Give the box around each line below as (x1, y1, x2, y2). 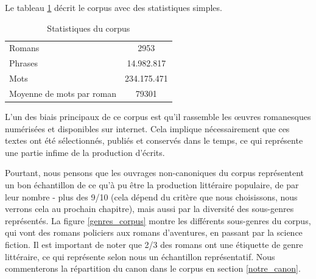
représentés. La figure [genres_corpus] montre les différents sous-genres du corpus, (5, 214, 311, 227)
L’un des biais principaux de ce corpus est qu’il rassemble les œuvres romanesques (5, 110, 311, 123)
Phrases (9, 57, 38, 69)
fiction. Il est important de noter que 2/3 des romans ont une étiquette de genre (5, 238, 303, 250)
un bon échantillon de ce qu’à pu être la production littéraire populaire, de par (5, 178, 299, 191)
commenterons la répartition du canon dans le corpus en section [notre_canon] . (5, 262, 301, 275)
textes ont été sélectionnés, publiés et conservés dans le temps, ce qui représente (5, 134, 303, 147)
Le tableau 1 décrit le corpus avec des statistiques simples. (5, 1, 222, 13)
